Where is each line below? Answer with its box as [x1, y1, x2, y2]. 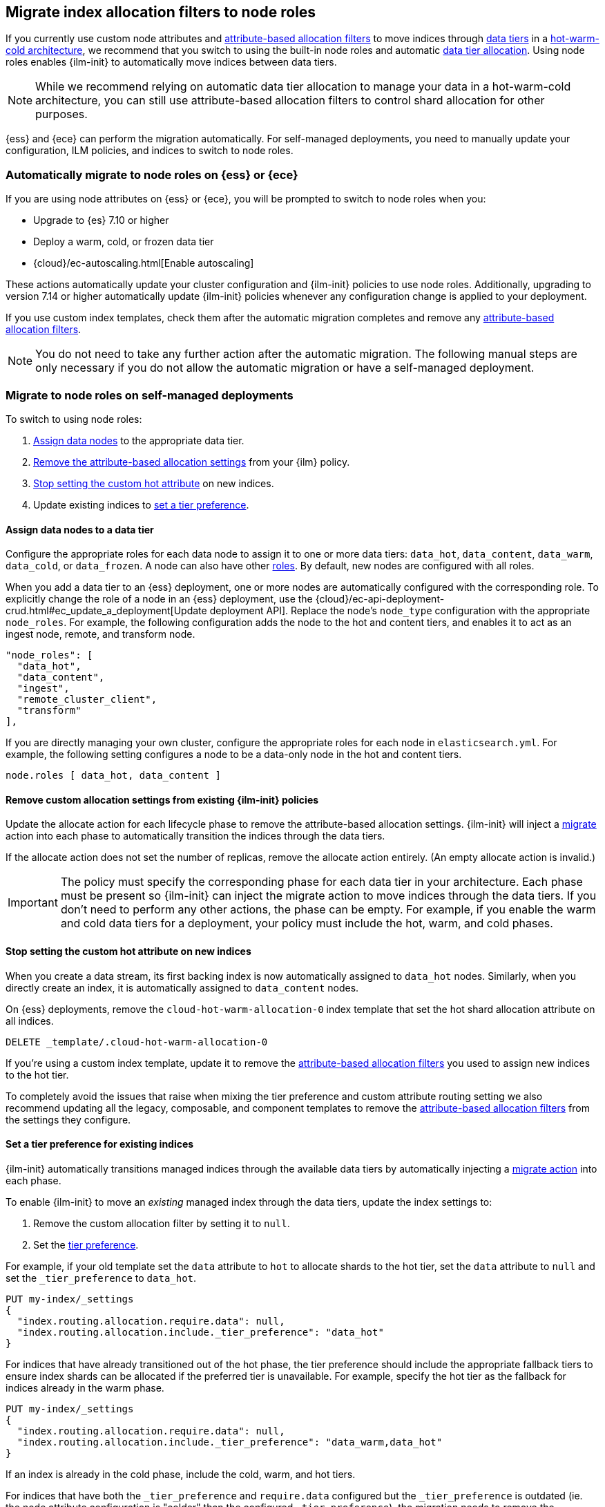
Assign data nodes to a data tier [6, 523, 154, 535]
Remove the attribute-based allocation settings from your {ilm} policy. [33, 455, 350, 468]
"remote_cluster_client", [17, 694, 157, 705]
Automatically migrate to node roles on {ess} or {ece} [6, 167, 298, 182]
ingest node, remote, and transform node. [6, 628, 195, 641]
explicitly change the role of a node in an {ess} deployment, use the [6, 593, 313, 605]
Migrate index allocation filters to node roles [6, 3, 316, 21]
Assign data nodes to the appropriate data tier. [33, 434, 244, 446]
